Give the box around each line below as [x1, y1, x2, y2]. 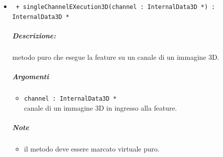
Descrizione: [12, 30, 56, 40]
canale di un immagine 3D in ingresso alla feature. [24, 102, 177, 113]
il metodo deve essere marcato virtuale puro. [24, 143, 160, 154]
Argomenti [12, 71, 49, 82]
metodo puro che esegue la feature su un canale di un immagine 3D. [12, 51, 220, 62]
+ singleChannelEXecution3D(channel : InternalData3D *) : [15, 3, 215, 10]
